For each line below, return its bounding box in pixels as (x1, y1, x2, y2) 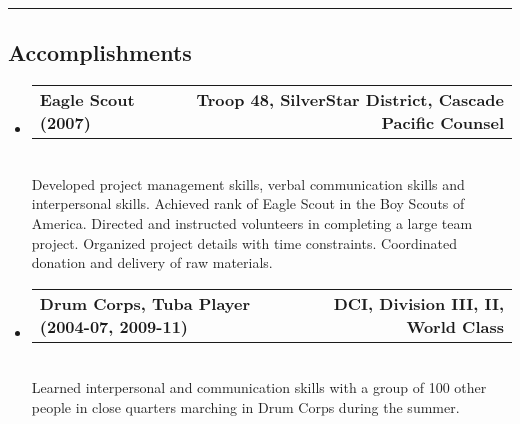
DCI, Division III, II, (333, 291, 504, 315)
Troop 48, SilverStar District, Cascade (196, 88, 504, 112)
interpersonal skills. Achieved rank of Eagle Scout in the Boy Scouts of (31, 193, 465, 214)
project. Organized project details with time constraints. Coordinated (31, 232, 457, 253)
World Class (406, 314, 504, 338)
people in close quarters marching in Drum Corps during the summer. (31, 396, 460, 417)
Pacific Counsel (381, 111, 504, 135)
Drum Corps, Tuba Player (39, 291, 251, 315)
